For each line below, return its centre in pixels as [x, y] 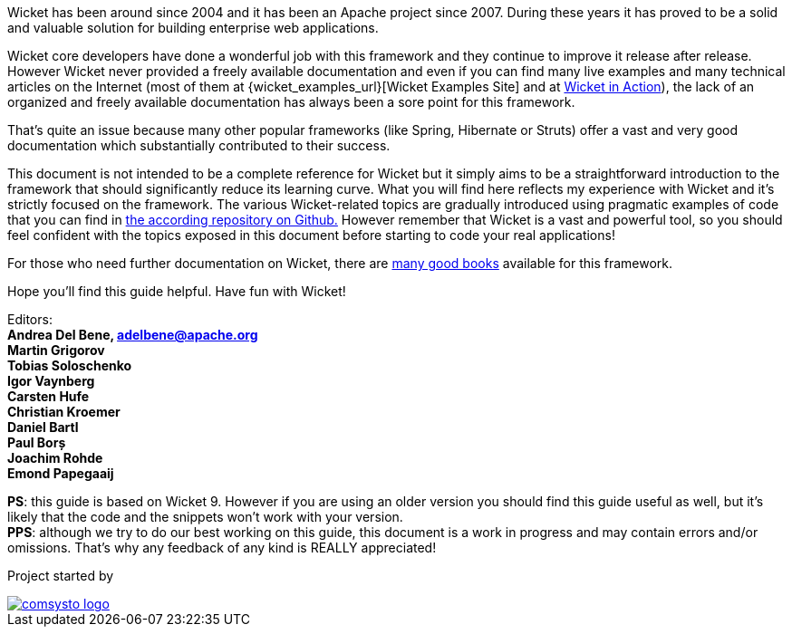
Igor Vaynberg [51, 381]
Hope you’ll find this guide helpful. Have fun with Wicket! [177, 291]
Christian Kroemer [64, 412]
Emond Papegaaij [61, 473]
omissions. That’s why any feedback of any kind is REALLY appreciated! [222, 548]
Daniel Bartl [43, 427]
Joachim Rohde [55, 458]
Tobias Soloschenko [70, 365]
